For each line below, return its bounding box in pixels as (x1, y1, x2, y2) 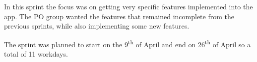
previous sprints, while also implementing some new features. (4, 21, 190, 31)
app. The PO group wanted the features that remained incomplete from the (4, 11, 234, 21)
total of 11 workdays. (4, 49, 68, 59)
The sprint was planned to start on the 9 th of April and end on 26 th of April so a (4, 37, 251, 49)
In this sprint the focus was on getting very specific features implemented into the (4, 1, 253, 11)
